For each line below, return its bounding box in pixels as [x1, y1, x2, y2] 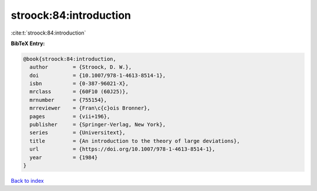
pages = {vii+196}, [29, 113, 110, 120]
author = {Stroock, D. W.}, [29, 64, 132, 70]
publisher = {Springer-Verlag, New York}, [29, 121, 166, 128]
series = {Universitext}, [29, 129, 126, 136]
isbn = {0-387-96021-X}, [29, 80, 129, 87]
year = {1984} [29, 154, 98, 161]
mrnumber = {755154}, [29, 97, 107, 103]
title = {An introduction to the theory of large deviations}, [29, 138, 240, 144]
